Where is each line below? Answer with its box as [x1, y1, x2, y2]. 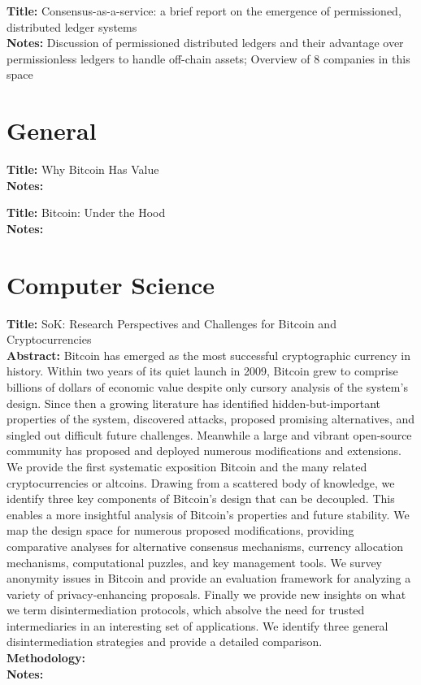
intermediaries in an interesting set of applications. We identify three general [7, 617, 388, 634]
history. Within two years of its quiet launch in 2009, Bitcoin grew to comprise [7, 362, 398, 379]
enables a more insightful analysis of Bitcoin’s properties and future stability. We [7, 505, 410, 522]
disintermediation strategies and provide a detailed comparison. [7, 633, 323, 650]
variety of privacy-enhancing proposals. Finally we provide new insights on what [7, 585, 406, 602]
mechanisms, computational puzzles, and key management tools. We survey [7, 553, 382, 570]
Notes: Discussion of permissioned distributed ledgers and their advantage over [7, 34, 404, 51]
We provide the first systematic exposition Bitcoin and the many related [7, 457, 367, 475]
